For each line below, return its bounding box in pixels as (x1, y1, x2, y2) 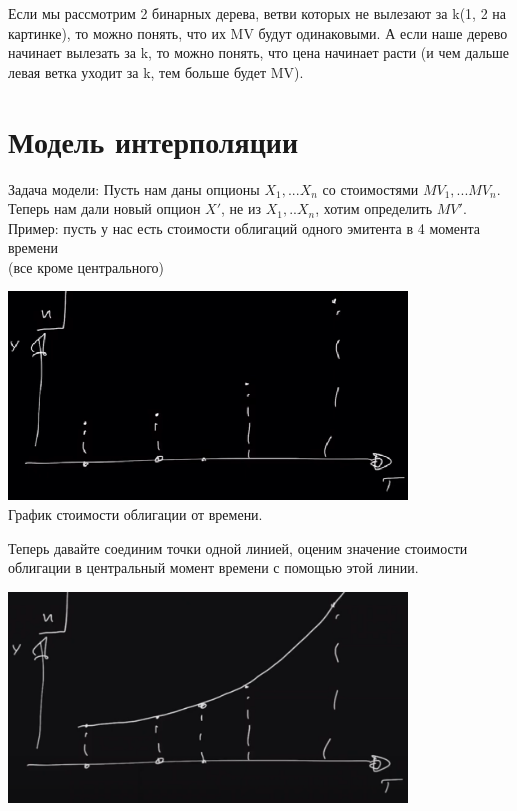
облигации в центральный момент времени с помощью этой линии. (8, 557, 419, 578)
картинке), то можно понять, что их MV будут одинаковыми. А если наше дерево (8, 22, 508, 43)
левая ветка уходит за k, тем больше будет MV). (8, 61, 304, 82)
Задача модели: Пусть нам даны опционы (8, 178, 260, 199)
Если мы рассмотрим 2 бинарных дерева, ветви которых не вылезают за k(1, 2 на (8, 3, 506, 23)
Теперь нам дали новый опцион (8, 198, 201, 219)
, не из (221, 198, 262, 219)
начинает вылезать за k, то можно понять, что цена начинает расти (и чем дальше (8, 42, 510, 63)
